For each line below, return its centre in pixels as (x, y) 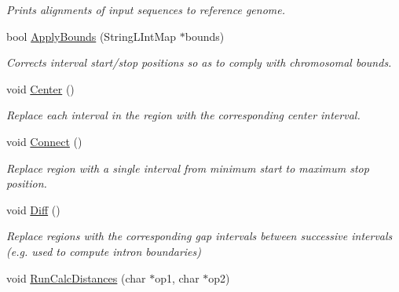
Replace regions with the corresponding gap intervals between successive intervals (199, 236)
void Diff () (33, 209)
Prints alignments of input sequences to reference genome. (146, 9)
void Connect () (44, 141)
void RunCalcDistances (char (76, 277)
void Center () (40, 88)
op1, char (177, 277)
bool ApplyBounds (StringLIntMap (92, 36)
